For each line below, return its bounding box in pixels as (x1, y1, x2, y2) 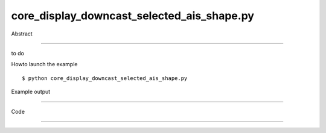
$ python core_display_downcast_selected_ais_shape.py (22, 75, 188, 81)
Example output (11, 88, 51, 96)
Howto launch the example (11, 61, 78, 68)
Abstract (11, 30, 33, 37)
